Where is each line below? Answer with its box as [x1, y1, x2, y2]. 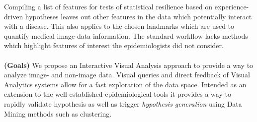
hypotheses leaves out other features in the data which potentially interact [25, 11, 252, 21]
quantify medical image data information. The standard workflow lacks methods [4, 30, 248, 41]
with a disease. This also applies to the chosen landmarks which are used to [4, 21, 235, 31]
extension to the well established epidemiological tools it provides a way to [4, 89, 231, 99]
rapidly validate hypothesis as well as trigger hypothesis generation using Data [4, 98, 242, 109]
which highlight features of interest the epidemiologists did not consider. [4, 40, 224, 51]
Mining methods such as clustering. [4, 108, 112, 119]
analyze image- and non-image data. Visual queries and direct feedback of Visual [4, 69, 250, 80]
